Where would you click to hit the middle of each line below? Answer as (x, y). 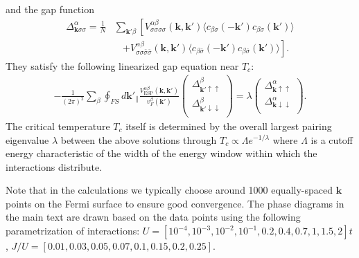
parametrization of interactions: (73, 231)
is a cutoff (332, 139)
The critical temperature (58, 126)
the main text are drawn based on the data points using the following (153, 217)
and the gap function (50, 9)
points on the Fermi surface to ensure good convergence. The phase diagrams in (175, 203)
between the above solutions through (139, 139)
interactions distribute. (54, 166)
